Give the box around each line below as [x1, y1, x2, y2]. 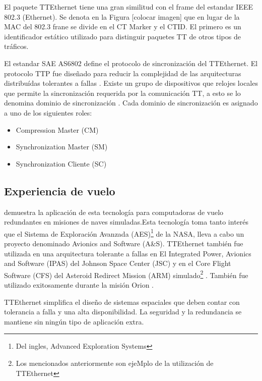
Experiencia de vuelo [4, 183, 115, 198]
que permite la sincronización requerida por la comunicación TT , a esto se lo [4, 87, 241, 98]
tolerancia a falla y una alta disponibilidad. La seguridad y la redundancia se [4, 306, 242, 317]
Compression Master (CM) [16, 124, 99, 135]
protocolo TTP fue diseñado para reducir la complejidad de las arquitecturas [4, 68, 241, 78]
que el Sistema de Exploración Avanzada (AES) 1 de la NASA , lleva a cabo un [4, 227, 244, 239]
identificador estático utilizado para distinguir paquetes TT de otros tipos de [4, 31, 241, 41]
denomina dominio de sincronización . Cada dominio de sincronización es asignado [4, 97, 258, 108]
